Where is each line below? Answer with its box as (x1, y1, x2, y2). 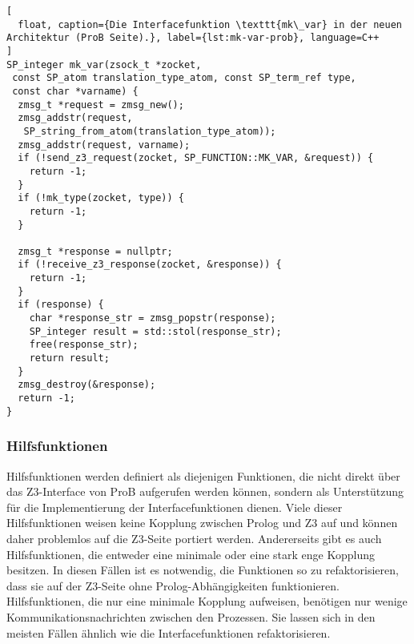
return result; (29, 352, 110, 364)
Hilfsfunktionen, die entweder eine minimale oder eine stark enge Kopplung (6, 545, 375, 562)
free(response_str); (29, 339, 139, 351)
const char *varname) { (12, 85, 139, 97)
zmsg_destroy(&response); (18, 379, 156, 391)
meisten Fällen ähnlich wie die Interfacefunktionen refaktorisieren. (6, 624, 331, 641)
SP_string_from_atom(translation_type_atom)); (23, 125, 276, 137)
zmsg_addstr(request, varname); (18, 139, 191, 151)
